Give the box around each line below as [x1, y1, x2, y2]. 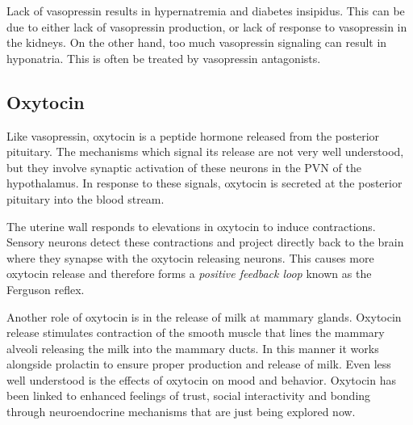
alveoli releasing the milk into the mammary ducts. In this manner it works [6, 339, 379, 356]
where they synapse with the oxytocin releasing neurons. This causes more [6, 249, 374, 266]
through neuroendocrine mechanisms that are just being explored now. [6, 403, 356, 420]
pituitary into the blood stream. [6, 190, 165, 207]
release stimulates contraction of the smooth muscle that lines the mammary [6, 324, 385, 341]
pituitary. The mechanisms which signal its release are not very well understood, [6, 143, 404, 160]
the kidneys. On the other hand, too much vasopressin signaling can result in [6, 34, 387, 51]
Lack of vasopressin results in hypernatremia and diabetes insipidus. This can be [6, 2, 405, 19]
